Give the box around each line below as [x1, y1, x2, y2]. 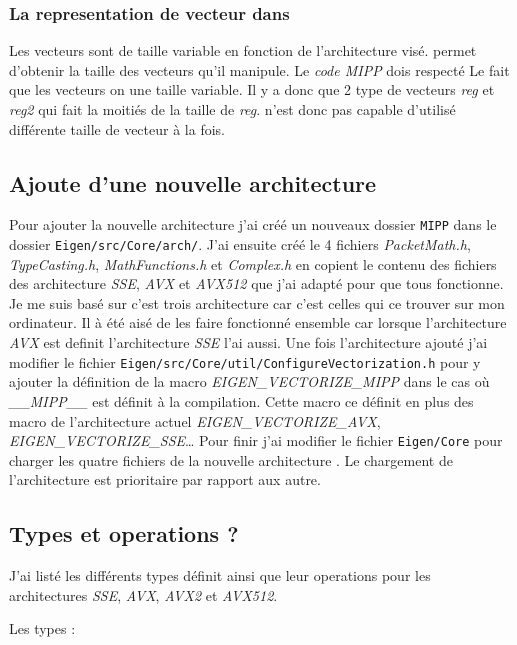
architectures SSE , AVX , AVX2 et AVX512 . [9, 584, 278, 605]
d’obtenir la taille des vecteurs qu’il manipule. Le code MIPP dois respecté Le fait [9, 59, 510, 80]
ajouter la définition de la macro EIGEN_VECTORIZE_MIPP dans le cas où [9, 371, 490, 392]
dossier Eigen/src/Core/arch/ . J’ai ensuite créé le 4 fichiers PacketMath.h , [9, 234, 471, 255]
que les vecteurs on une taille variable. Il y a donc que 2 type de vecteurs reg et [9, 79, 495, 100]
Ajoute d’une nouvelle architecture [9, 167, 377, 198]
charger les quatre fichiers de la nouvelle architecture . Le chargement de [9, 449, 453, 470]
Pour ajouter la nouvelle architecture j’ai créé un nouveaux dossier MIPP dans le [9, 214, 497, 235]
